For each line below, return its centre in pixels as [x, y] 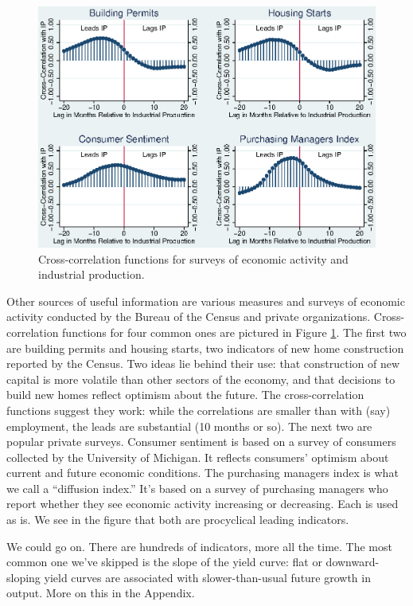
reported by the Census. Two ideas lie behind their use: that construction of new [203, 364]
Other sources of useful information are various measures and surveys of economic [206, 301]
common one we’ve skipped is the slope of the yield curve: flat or [164, 562]
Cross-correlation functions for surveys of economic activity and [193, 258]
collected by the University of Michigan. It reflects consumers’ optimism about [198, 457]
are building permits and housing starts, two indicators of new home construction [205, 348]
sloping [23, 577]
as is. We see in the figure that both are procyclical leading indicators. [178, 520]
